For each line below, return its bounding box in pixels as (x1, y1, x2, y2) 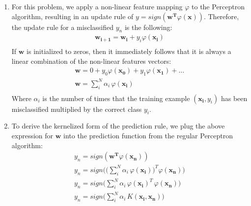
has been (221, 93, 248, 103)
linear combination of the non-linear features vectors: (11, 55, 171, 66)
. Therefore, (203, 11, 239, 21)
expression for (11, 130, 54, 141)
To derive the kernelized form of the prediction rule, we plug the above (11, 121, 225, 131)
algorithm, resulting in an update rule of (11, 11, 134, 21)
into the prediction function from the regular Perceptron (63, 130, 233, 141)
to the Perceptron (192, 1, 245, 11)
